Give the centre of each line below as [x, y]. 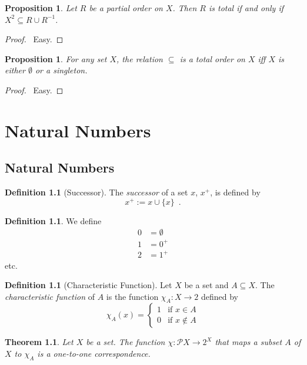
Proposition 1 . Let [41, 8]
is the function [132, 296]
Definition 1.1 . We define [53, 220]
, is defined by [235, 192]
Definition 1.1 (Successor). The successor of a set [96, 192]
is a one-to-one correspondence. [94, 354]
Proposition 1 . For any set [56, 58]
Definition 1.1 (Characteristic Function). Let [89, 285]
